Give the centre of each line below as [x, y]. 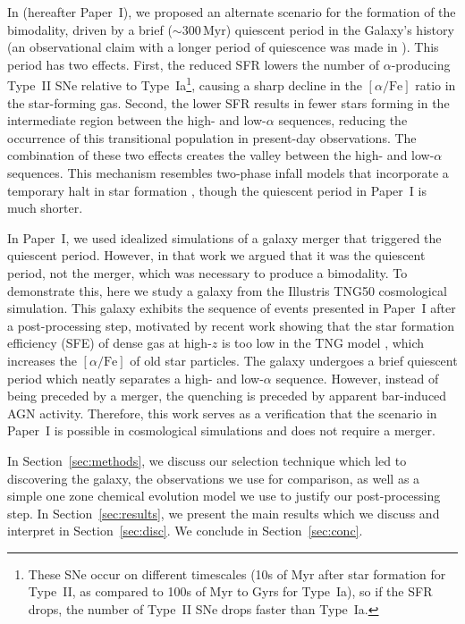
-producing [421, 64]
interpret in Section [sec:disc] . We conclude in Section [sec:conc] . [185, 531]
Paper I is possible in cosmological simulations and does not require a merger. [221, 430]
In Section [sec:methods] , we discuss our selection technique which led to [207, 460]
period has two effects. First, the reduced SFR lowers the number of [193, 64]
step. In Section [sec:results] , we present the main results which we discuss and [224, 513]
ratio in [435, 85]
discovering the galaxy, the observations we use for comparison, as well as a [214, 478]
